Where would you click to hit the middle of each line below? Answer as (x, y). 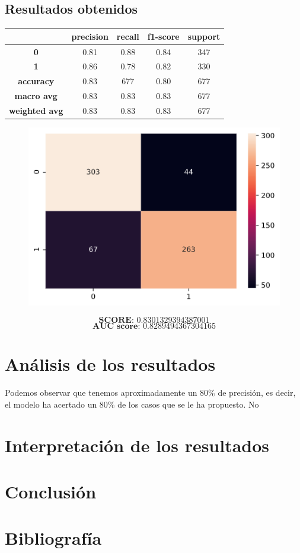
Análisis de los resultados (110, 364)
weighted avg (36, 110)
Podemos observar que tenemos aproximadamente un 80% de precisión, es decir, (150, 392)
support (204, 36)
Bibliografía (53, 538)
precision (90, 36)
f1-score (163, 36)
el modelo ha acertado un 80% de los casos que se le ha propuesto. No (132, 404)
